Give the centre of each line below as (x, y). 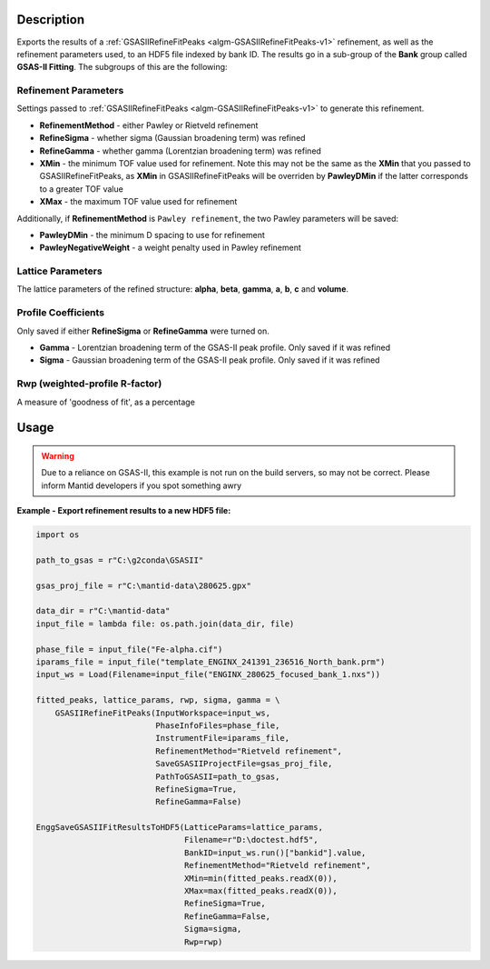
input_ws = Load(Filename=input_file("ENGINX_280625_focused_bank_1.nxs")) (208, 674)
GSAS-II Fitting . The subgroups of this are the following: (122, 67)
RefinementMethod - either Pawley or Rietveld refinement (149, 125)
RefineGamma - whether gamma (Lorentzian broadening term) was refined (181, 151)
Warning (58, 455)
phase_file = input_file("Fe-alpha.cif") (129, 649)
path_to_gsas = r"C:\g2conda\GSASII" (120, 560)
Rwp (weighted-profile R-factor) (89, 384)
